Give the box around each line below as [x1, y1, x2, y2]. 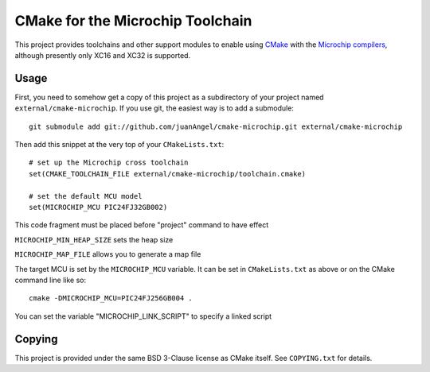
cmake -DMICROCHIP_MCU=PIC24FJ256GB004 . [29, 294, 193, 303]
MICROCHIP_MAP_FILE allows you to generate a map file [14, 250, 201, 259]
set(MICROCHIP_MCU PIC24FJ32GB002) [29, 203, 168, 211]
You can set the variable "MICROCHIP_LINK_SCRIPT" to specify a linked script [14, 311, 272, 321]
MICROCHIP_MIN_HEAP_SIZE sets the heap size [14, 234, 174, 244]
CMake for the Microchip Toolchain [14, 12, 252, 29]
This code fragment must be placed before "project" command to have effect [14, 220, 269, 230]
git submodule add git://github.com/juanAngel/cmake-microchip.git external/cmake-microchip [29, 122, 403, 131]
